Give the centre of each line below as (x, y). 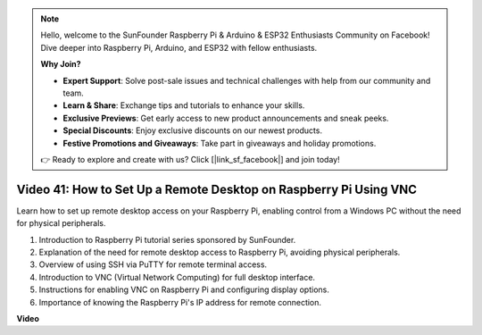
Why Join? (61, 64)
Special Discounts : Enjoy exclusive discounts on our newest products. (193, 130)
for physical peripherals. (61, 223)
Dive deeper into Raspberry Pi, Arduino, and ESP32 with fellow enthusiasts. (179, 47)
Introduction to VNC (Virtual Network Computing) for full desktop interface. (177, 277)
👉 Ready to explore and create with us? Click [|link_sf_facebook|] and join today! (190, 159)
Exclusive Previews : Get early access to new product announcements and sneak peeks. (226, 118)
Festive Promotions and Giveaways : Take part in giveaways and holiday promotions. (220, 143)
